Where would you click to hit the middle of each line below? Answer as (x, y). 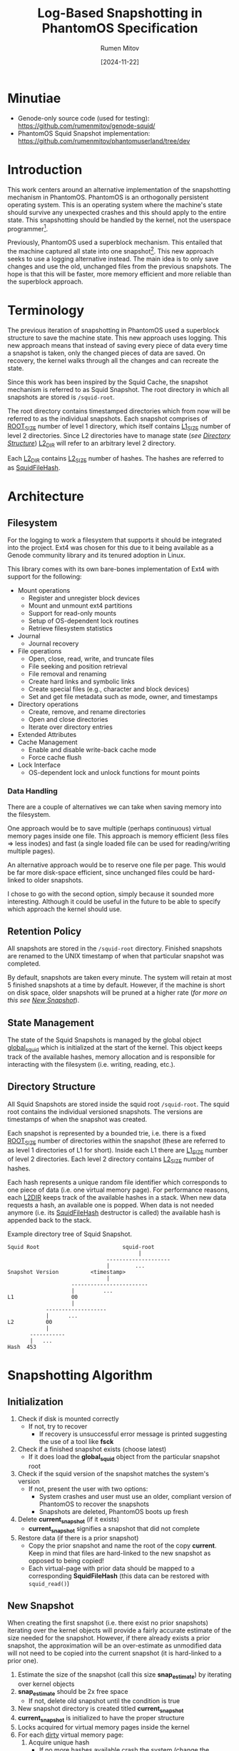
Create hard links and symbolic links (82, 682)
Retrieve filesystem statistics (70, 628)
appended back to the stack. (50, 1220)
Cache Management (47, 742)
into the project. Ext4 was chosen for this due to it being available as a (111, 548)
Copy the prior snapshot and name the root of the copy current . (122, 1545)
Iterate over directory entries (70, 727)
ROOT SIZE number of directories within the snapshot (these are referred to (117, 1142)
